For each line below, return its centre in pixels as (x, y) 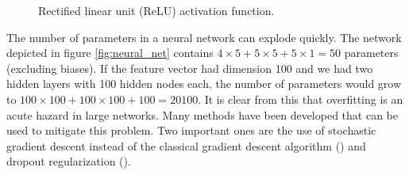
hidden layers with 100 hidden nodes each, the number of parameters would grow (204, 84)
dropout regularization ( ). (69, 161)
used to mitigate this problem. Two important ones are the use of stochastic (191, 130)
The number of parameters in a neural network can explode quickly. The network (204, 37)
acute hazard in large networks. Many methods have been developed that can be (202, 114)
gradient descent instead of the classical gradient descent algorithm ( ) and (186, 145)
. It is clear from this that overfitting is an (301, 99)
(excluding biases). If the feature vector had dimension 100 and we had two (190, 68)
